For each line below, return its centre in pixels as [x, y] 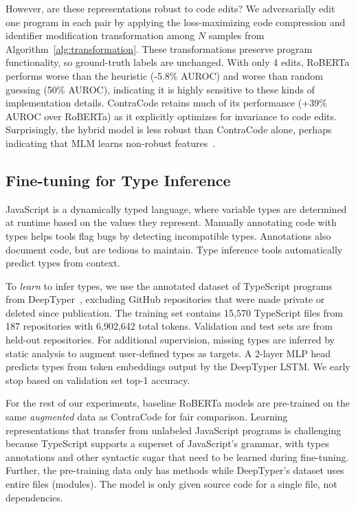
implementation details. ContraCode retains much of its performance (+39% [166, 103]
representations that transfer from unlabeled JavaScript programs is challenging [174, 430]
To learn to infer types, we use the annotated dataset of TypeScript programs [169, 285]
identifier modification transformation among [100, 35]
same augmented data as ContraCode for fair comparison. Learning [147, 417]
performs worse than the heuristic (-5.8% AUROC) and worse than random [164, 75]
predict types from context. [63, 263]
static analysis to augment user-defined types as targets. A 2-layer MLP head [168, 353]
